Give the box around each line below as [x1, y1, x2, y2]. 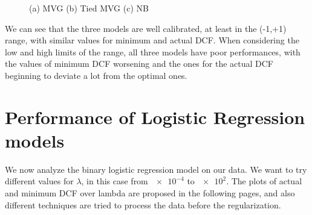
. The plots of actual [226, 175, 302, 187]
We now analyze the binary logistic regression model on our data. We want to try [5, 163, 307, 175]
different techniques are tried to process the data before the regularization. [5, 198, 281, 211]
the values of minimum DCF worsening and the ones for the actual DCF [5, 57, 274, 70]
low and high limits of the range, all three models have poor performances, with [5, 45, 301, 58]
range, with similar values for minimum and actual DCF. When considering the [5, 34, 299, 46]
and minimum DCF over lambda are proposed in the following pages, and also [5, 187, 295, 199]
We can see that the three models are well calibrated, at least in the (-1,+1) [5, 22, 287, 34]
